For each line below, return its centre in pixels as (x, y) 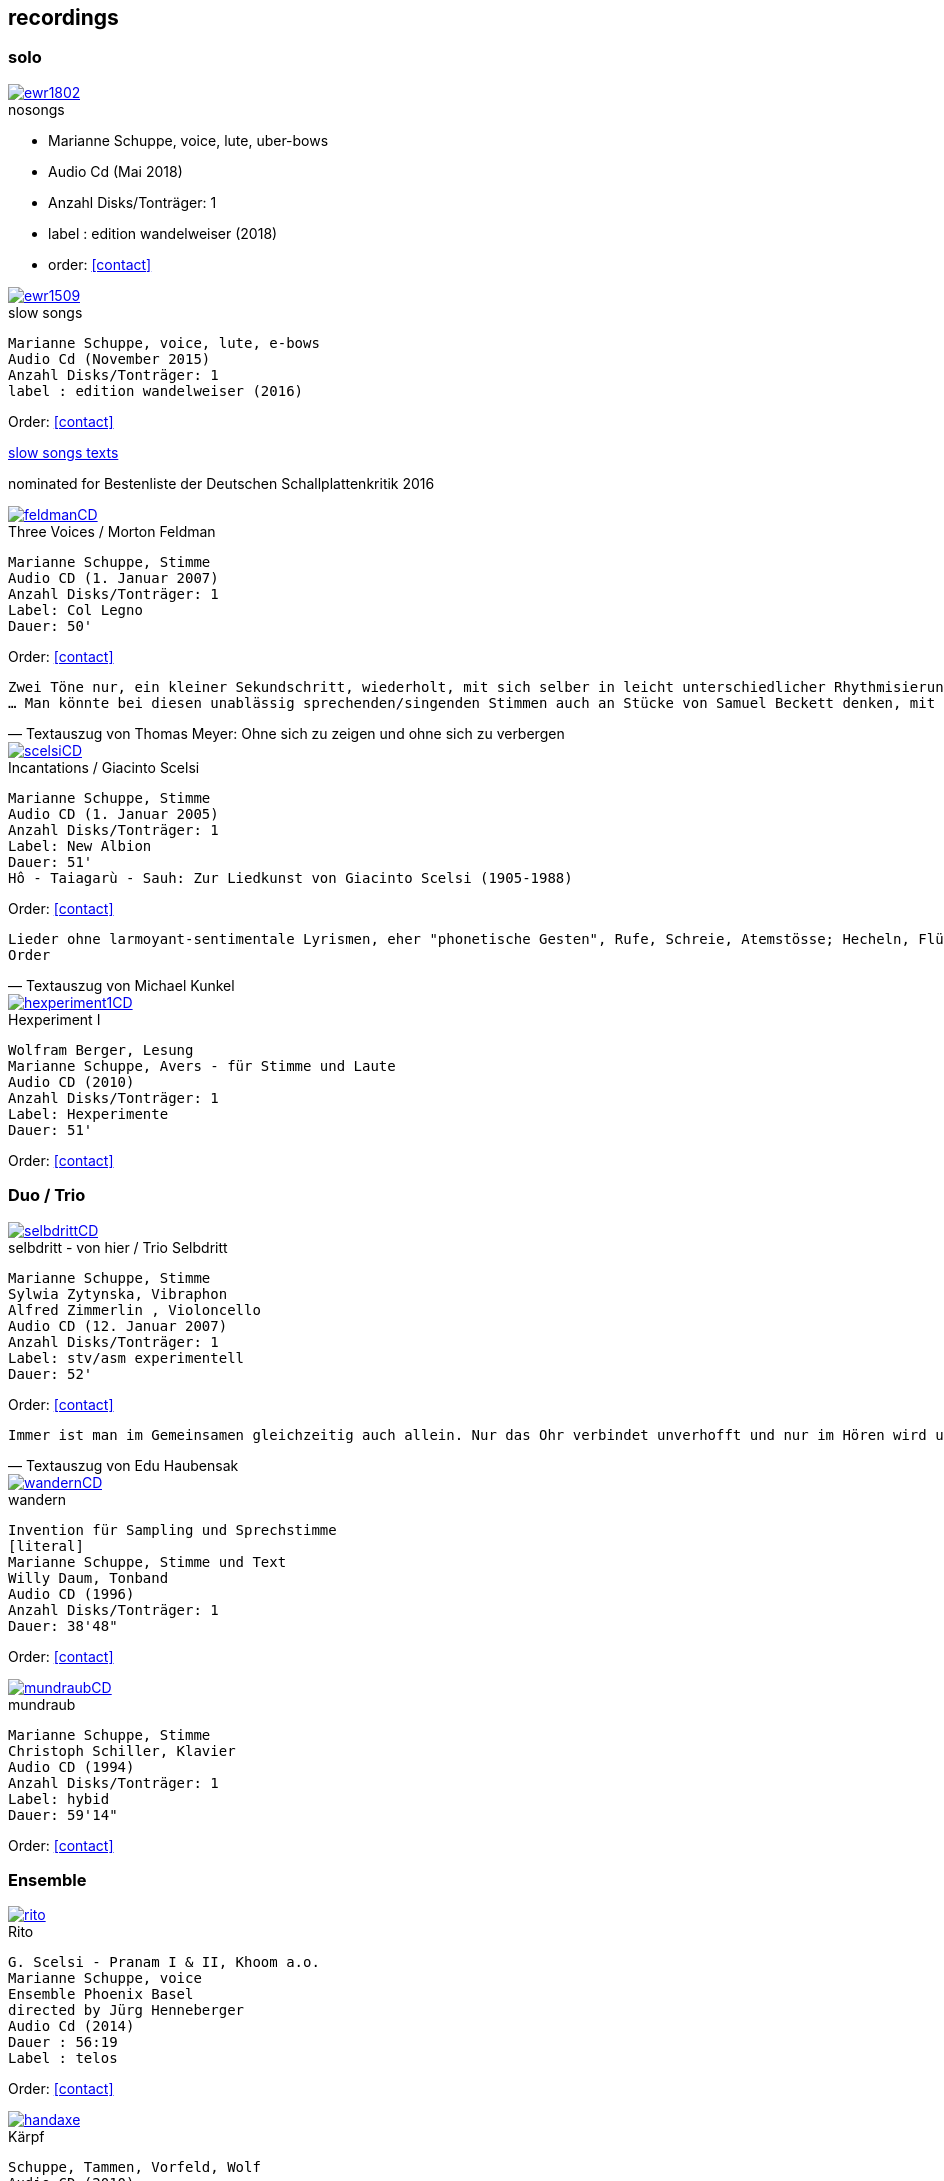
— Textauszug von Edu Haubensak (123, 1465)
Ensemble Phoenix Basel (101, 1994)
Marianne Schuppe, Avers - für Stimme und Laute (202, 1065)
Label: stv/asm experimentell (126, 1357)
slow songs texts (63, 452)
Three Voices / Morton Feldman (112, 531)
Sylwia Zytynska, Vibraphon (118, 1293)
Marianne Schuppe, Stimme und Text (147, 1561)
